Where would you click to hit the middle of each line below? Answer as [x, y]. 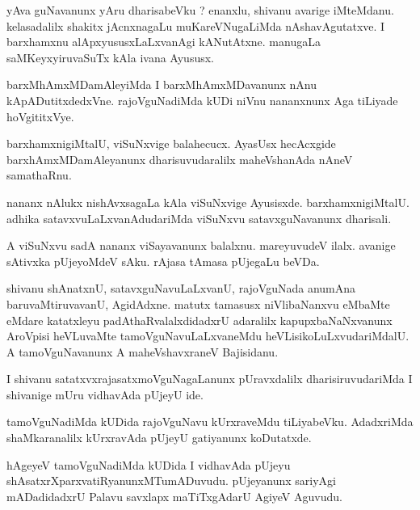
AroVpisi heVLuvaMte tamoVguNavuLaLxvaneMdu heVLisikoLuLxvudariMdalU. [208, 336]
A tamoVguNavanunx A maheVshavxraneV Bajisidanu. [143, 351]
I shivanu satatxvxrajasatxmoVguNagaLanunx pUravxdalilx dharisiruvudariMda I [210, 379]
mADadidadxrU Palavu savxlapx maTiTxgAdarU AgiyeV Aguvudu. [174, 496]
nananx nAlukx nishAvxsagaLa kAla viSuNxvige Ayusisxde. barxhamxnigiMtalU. [208, 202]
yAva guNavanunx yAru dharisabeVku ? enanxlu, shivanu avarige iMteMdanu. [200, 10]
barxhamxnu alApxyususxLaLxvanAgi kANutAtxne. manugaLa [164, 42]
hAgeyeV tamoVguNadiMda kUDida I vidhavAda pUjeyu [149, 464]
